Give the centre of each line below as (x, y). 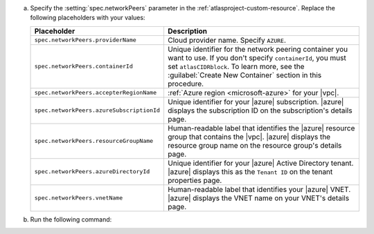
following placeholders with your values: (88, 18)
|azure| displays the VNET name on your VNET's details (258, 198)
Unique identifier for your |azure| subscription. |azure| (256, 101)
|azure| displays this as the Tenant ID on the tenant (250, 171)
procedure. (186, 84)
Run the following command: (71, 219)
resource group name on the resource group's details (255, 145)
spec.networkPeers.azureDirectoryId (92, 172)
